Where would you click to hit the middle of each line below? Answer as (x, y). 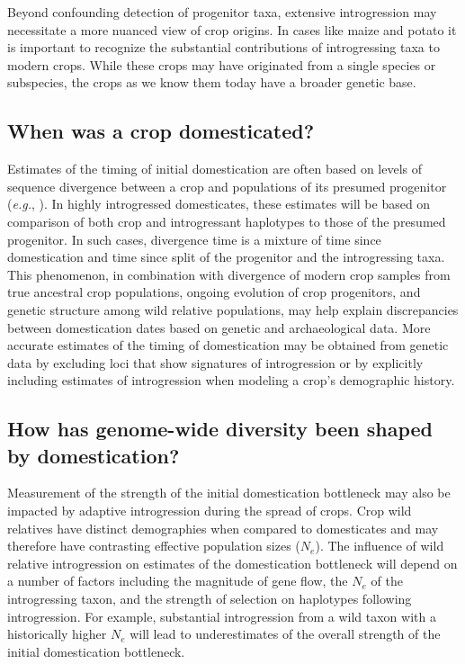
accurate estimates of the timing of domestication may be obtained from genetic (228, 345)
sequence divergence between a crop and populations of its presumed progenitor (227, 186)
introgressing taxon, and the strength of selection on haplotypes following (210, 599)
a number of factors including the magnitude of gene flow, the (178, 581)
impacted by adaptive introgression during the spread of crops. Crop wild (210, 511)
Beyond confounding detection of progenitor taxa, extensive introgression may (222, 12)
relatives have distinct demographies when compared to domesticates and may (223, 528)
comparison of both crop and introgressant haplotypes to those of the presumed (227, 221)
